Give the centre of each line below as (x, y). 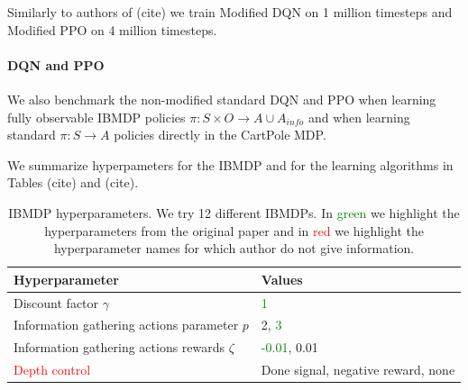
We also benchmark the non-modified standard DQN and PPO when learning (222, 99)
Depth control (52, 370)
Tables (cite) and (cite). (73, 182)
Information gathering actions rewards (119, 347)
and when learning (359, 117)
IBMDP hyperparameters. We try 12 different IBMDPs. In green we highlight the (234, 212)
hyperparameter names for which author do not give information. (234, 248)
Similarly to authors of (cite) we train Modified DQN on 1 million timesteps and (230, 12)
